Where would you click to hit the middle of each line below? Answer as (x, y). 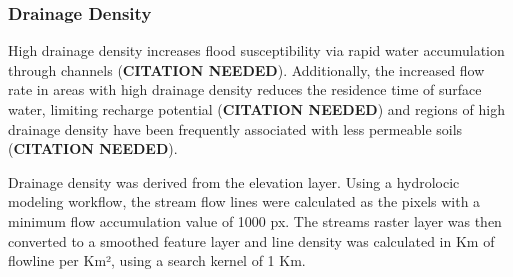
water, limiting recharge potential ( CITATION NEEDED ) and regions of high (256, 109)
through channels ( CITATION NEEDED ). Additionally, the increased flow (246, 69)
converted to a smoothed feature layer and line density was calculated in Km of (251, 240)
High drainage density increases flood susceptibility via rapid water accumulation (256, 50)
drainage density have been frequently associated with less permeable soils (235, 128)
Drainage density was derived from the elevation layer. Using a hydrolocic (234, 181)
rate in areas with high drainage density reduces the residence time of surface (245, 89)
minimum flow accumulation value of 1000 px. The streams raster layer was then (255, 220)
